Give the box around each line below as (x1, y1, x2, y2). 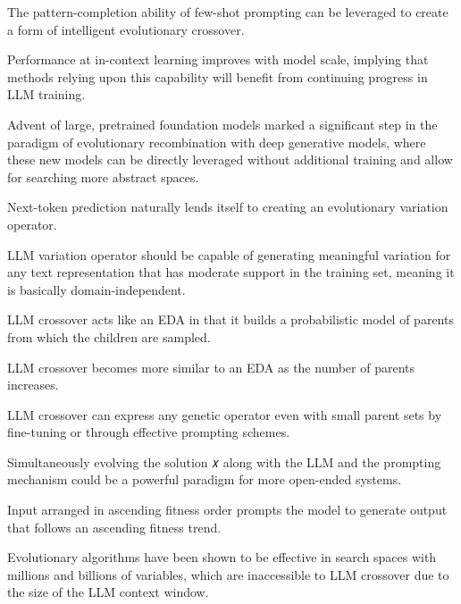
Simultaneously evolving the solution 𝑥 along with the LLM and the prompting (7, 452, 441, 471)
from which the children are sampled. (7, 327, 211, 346)
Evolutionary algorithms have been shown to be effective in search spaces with (7, 548, 437, 566)
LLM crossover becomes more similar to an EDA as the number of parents (7, 357, 415, 376)
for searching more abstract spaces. (7, 167, 199, 186)
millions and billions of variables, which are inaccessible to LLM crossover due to (7, 565, 449, 583)
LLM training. (7, 85, 86, 104)
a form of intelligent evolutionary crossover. (7, 20, 245, 38)
